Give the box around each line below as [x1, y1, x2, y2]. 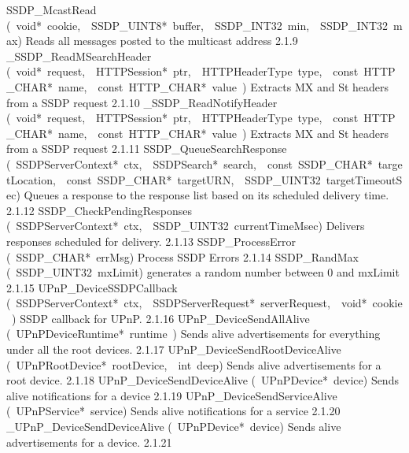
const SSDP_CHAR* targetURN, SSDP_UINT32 [66, 171, 321, 188]
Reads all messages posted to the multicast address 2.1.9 [25, 32, 298, 49]
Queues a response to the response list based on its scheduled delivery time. [24, 187, 389, 203]
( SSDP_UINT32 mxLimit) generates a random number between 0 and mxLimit [6, 264, 400, 280]
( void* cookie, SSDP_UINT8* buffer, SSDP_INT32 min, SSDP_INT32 [6, 17, 389, 33]
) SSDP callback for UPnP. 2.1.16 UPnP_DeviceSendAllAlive [11, 310, 310, 326]
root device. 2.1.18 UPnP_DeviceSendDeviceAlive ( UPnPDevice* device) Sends [6, 372, 399, 388]
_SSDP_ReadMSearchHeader [6, 47, 152, 64]
